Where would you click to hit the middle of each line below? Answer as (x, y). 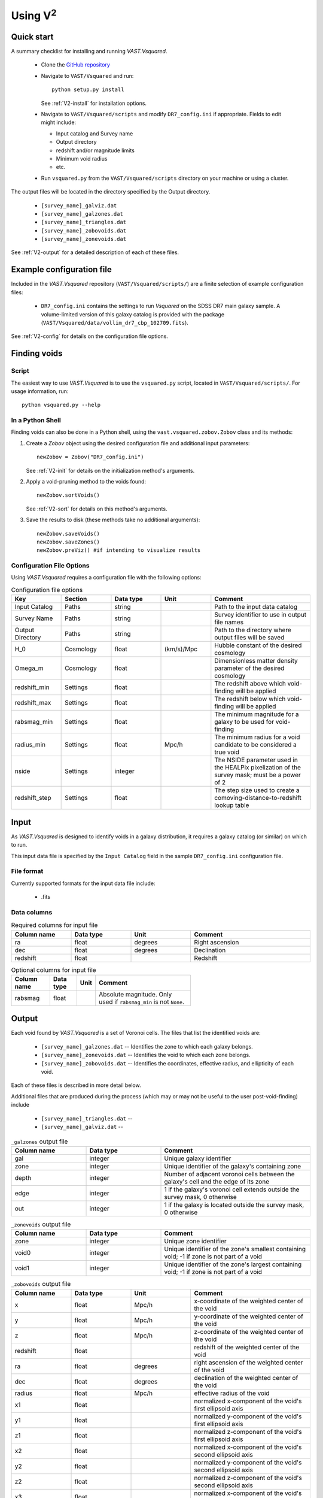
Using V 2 (34, 14)
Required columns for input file (54, 925)
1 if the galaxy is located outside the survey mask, (234, 1204)
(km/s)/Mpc (181, 649)
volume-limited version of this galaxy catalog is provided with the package (132, 314)
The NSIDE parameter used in (256, 760)
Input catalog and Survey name (95, 133)
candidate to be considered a (256, 745)
